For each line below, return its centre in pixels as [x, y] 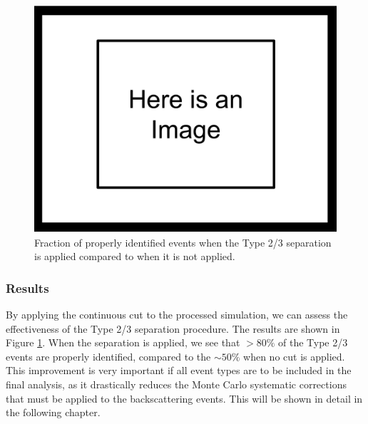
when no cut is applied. [294, 356]
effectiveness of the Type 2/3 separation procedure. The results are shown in [173, 328]
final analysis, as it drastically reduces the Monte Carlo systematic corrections [176, 384]
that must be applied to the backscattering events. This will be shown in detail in [184, 398]
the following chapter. [53, 412]
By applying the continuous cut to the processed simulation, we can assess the [177, 314]
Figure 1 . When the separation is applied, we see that [123, 342]
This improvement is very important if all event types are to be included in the [179, 370]
